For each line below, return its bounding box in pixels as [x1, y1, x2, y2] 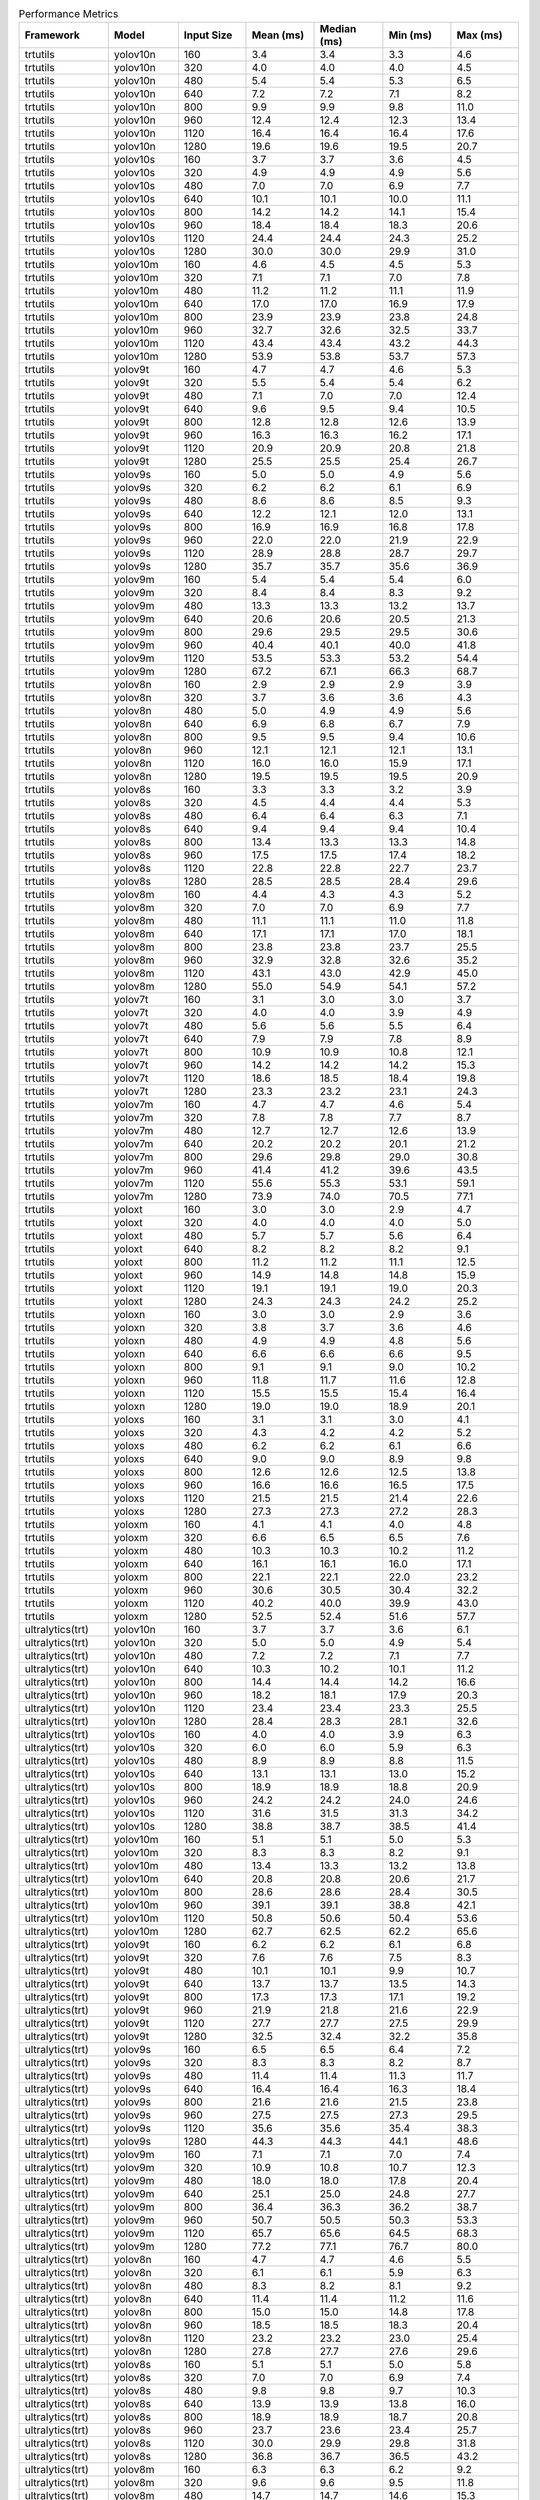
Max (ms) [456, 28, 504, 42]
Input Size [183, 28, 233, 42]
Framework [24, 28, 80, 42]
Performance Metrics [18, 7, 119, 21]
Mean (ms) [251, 28, 305, 42]
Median [319, 22, 357, 36]
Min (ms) [388, 28, 433, 42]
